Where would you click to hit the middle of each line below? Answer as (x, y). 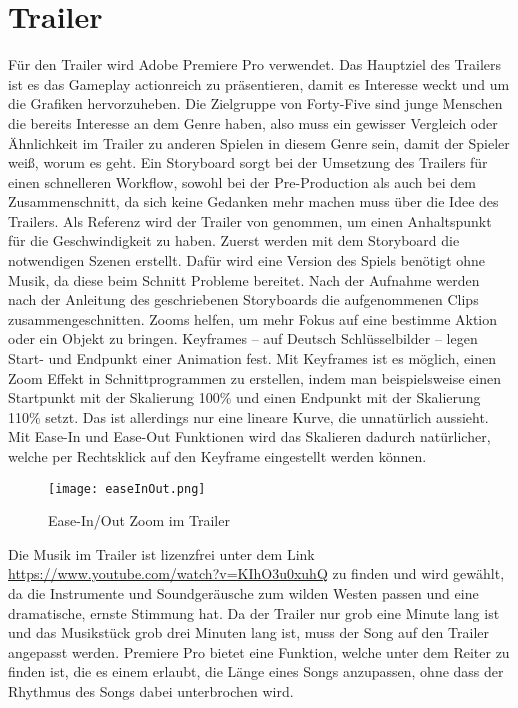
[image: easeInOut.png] (127, 488)
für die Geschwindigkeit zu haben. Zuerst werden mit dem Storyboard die (234, 240)
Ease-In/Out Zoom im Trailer (139, 520)
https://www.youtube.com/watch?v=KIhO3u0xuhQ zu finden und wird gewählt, (256, 573)
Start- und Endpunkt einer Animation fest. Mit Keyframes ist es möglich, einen (252, 358)
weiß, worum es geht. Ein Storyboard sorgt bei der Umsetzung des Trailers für (248, 162)
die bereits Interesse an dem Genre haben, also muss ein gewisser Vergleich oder (253, 122)
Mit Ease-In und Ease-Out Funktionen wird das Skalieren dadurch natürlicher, (249, 436)
